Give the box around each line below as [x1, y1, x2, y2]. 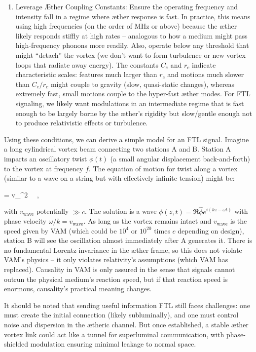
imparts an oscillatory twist [4, 153, 87, 163]
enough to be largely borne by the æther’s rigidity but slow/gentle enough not [15, 108, 252, 118]
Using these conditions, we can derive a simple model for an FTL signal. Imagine [4, 134, 249, 144]
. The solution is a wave [84, 206, 157, 216]
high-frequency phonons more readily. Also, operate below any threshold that [15, 40, 249, 50]
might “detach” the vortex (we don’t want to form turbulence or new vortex [15, 49, 246, 60]
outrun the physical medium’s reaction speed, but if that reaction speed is [4, 274, 228, 284]
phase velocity [4, 216, 47, 226]
